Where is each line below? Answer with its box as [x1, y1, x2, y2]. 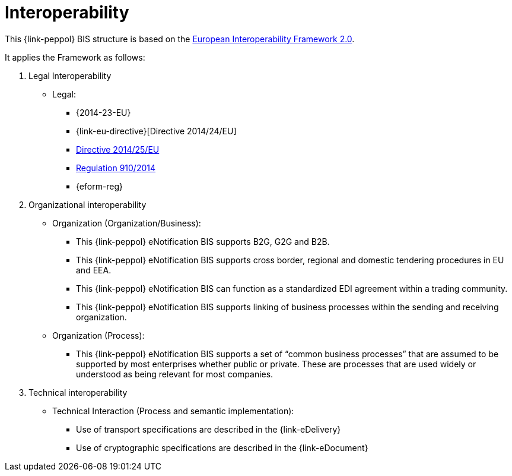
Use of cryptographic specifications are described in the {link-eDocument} [76, 442, 368, 453]
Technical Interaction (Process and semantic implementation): [52, 405, 294, 416]
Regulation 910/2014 [76, 162, 156, 173]
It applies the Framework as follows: [5, 52, 145, 62]
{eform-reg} [76, 181, 123, 191]
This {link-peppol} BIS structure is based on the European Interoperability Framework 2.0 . [5, 33, 355, 44]
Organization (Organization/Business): [52, 217, 201, 228]
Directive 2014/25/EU [76, 144, 160, 155]
